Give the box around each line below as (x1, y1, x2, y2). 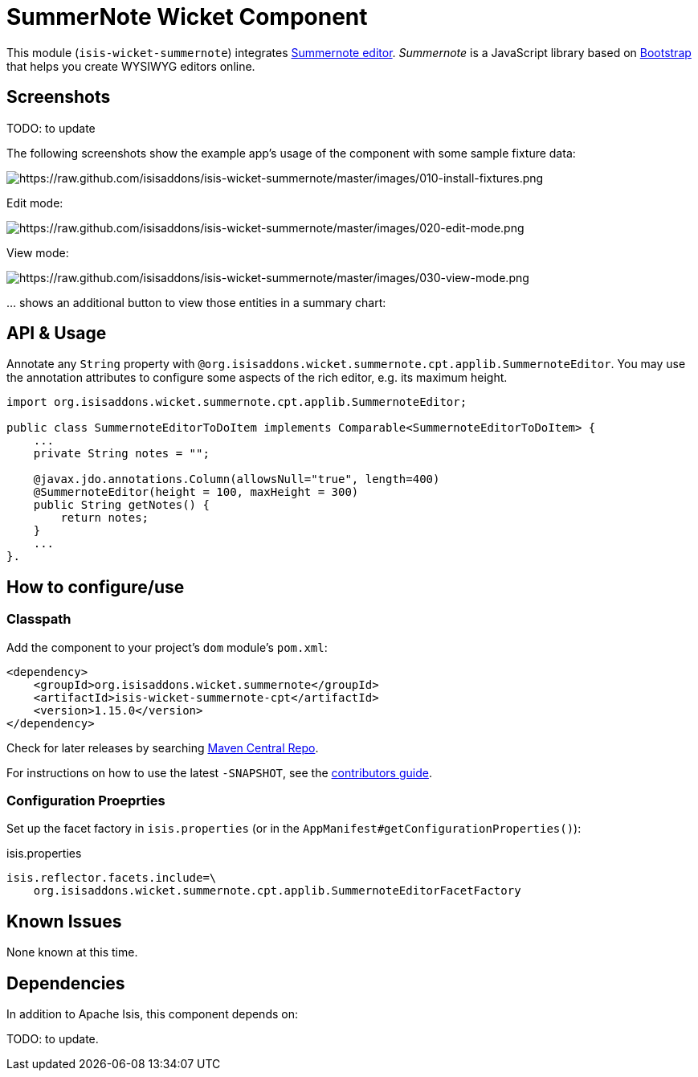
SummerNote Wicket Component (6, 3, 368, 31)
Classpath (6, 611, 71, 628)
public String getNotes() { (33, 498, 210, 512)
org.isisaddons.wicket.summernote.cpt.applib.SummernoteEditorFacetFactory (33, 884, 521, 898)
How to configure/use (6, 576, 185, 597)
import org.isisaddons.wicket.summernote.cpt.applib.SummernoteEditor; (6, 395, 467, 409)
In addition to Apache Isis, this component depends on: (6, 1007, 298, 1022)
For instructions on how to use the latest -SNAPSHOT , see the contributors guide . (6, 765, 432, 780)
